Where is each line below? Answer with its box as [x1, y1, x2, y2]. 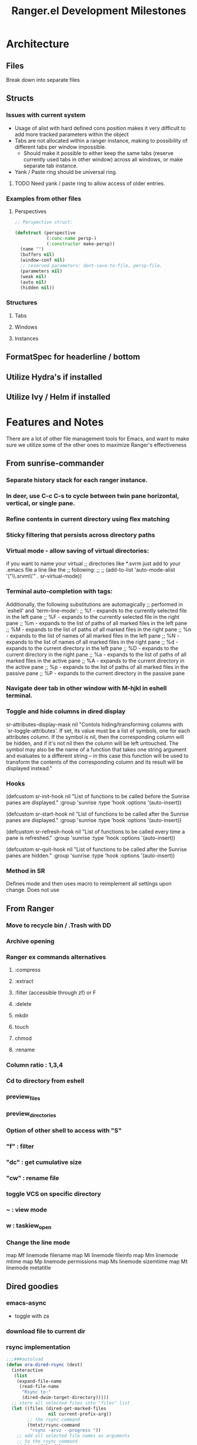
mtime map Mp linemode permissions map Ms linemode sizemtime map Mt [6, 1258, 188, 1265]
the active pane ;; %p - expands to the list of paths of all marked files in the [6, 663, 189, 670]
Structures [6, 299, 38, 307]
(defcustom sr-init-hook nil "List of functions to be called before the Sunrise [6, 793, 190, 800]
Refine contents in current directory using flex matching [6, 515, 170, 523]
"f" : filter [6, 1142, 34, 1150]
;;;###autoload [6, 1357, 44, 1362]
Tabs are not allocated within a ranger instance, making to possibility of [14, 137, 188, 144]
